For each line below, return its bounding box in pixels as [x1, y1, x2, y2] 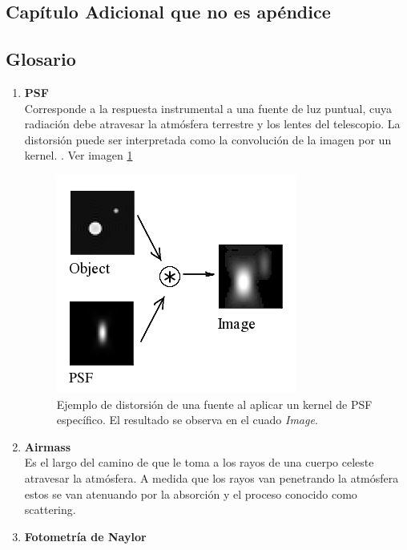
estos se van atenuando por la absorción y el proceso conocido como [24, 485, 357, 502]
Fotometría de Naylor [24, 528, 147, 544]
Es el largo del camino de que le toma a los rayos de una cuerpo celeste [24, 454, 374, 471]
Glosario [6, 47, 76, 71]
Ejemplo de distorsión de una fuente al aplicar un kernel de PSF [56, 395, 373, 412]
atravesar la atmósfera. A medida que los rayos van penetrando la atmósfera [24, 469, 399, 486]
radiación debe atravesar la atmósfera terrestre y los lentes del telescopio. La [24, 115, 401, 132]
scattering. [24, 501, 76, 518]
